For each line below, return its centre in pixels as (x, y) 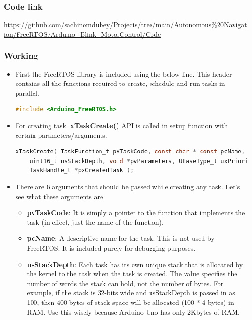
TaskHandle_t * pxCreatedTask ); (82, 171)
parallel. (27, 93)
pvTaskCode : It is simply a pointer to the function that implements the (136, 212)
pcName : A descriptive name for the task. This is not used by (121, 238)
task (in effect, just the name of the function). (95, 222)
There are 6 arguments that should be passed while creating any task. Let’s (128, 186)
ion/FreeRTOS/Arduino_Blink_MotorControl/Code (83, 34)
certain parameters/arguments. (61, 135)
